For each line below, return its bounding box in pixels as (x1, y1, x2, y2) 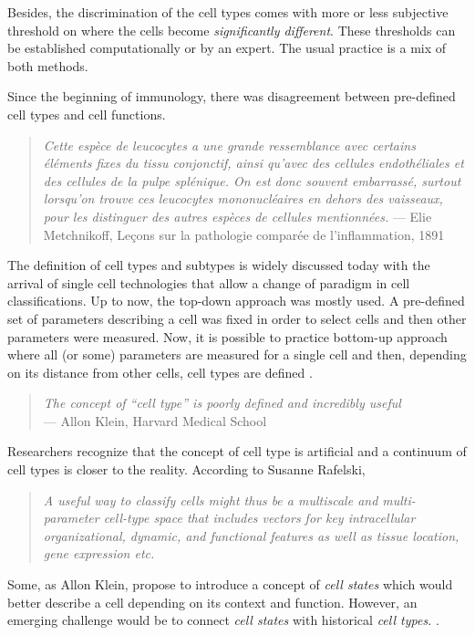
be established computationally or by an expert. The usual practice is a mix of (7, 38, 447, 57)
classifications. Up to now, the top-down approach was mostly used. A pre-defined (7, 291, 465, 310)
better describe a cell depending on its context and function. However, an (7, 592, 418, 611)
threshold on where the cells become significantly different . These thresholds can (7, 20, 456, 39)
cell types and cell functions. (7, 104, 166, 123)
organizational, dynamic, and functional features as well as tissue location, (43, 526, 460, 545)
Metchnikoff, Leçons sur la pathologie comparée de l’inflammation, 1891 (43, 224, 445, 244)
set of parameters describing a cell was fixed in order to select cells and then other (7, 308, 467, 328)
